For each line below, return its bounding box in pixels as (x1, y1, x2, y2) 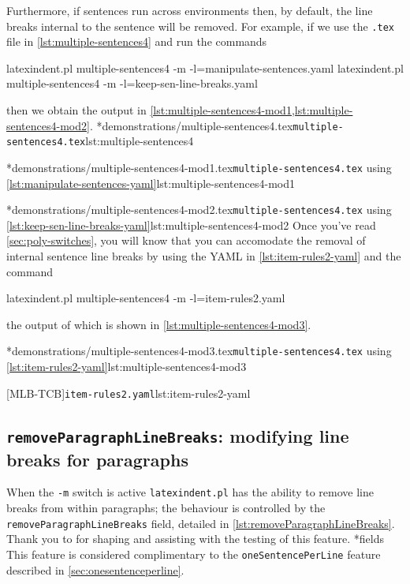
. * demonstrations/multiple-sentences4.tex (89, 117, 293, 133)
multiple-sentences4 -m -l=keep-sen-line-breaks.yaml (6, 75, 258, 92)
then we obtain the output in (6, 102, 147, 118)
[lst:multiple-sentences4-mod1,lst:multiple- (150, 102, 353, 118)
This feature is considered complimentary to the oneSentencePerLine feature (6, 545, 381, 562)
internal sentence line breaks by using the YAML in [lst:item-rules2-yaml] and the (6, 248, 401, 264)
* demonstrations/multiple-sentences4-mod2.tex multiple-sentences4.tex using (6, 201, 392, 218)
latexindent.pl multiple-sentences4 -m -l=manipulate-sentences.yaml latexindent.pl (6, 59, 404, 76)
